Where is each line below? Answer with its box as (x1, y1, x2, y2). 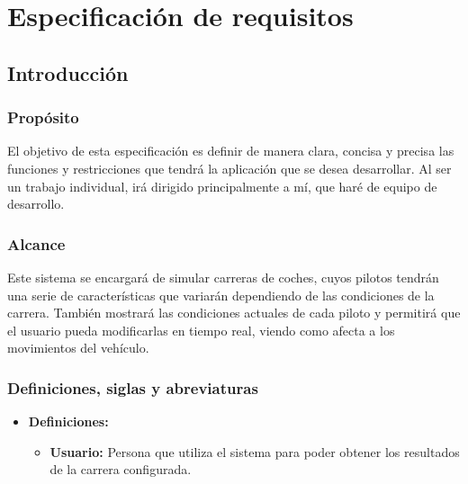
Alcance (7, 232, 66, 255)
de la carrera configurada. (49, 460, 192, 479)
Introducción (7, 58, 129, 86)
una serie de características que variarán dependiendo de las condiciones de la (7, 285, 435, 304)
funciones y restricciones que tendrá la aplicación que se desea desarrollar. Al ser (7, 158, 452, 177)
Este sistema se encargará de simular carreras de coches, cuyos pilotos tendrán (7, 267, 439, 286)
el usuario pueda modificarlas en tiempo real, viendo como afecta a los (7, 320, 395, 339)
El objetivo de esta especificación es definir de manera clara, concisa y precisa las (7, 141, 454, 160)
